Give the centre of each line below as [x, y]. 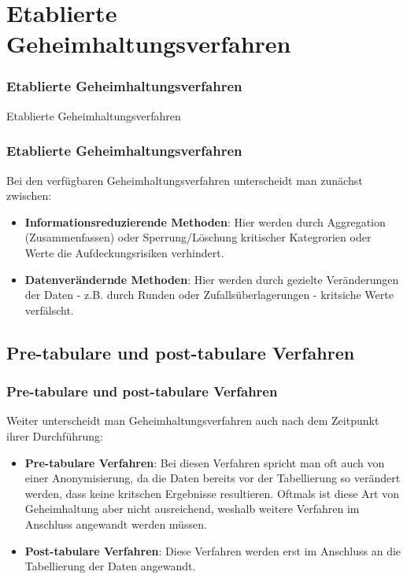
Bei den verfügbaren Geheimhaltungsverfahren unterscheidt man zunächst [185, 180]
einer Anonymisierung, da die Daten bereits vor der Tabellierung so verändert [213, 478]
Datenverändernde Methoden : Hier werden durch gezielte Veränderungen [212, 279]
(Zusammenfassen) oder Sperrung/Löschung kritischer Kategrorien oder [198, 237]
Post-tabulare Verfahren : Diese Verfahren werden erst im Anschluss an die [213, 550]
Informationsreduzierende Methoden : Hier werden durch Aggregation [205, 221]
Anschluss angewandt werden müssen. [116, 524]
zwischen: [29, 195]
